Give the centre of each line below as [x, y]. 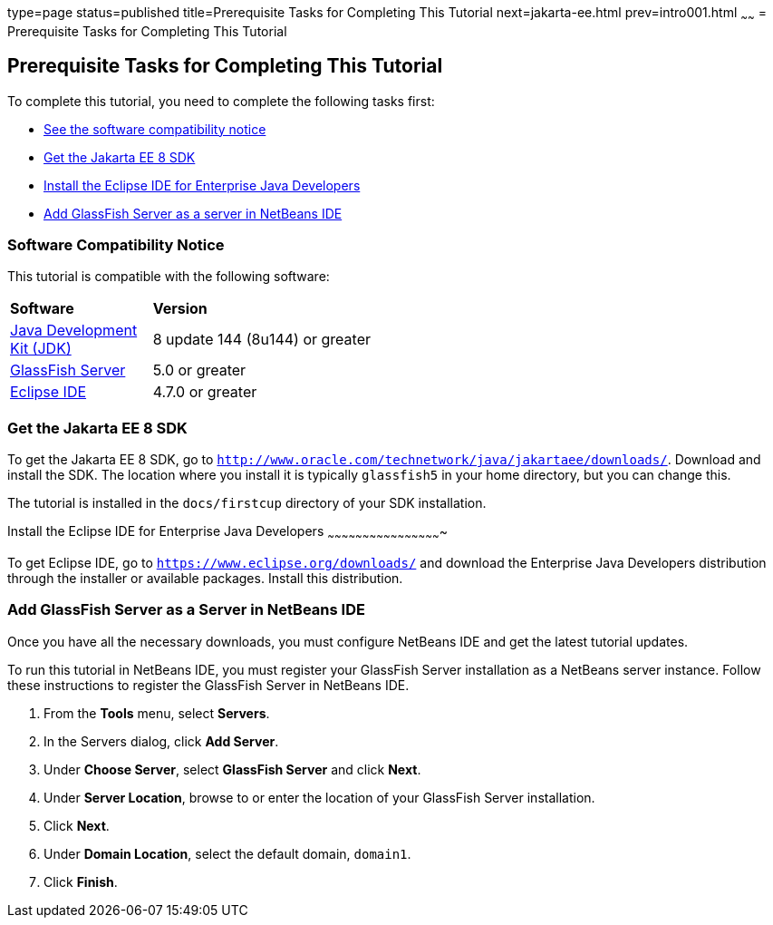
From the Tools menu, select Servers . [157, 713]
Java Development [74, 331]
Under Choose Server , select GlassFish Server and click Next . [232, 769]
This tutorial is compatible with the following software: [169, 277]
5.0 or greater [199, 370]
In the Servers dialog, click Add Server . [161, 741]
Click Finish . [81, 881]
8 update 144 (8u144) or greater [261, 340]
